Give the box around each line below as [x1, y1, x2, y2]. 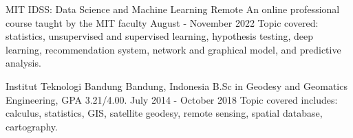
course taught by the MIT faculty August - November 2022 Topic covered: [6, 15, 319, 30]
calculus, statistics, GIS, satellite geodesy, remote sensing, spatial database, [6, 106, 323, 120]
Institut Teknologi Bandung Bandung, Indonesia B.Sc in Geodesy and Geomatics [6, 78, 347, 93]
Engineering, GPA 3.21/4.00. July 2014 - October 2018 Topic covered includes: [6, 92, 338, 106]
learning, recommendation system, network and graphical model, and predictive [6, 42, 341, 56]
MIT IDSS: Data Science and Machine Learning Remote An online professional [6, 2, 340, 16]
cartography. [6, 119, 58, 133]
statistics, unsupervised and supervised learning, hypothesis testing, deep [6, 29, 313, 43]
